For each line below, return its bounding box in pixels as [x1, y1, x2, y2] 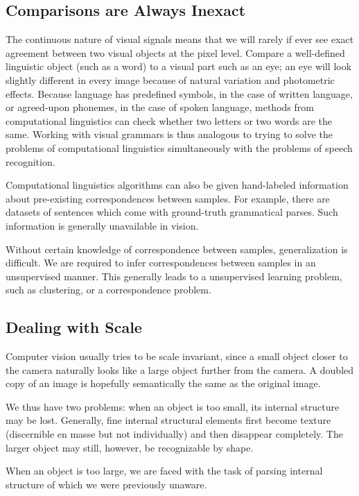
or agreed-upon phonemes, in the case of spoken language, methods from [6, 100, 314, 114]
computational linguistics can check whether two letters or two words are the [6, 113, 333, 128]
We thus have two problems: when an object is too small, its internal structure [6, 399, 340, 413]
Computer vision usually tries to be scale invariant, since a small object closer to [6, 349, 348, 364]
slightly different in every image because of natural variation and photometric [6, 72, 335, 87]
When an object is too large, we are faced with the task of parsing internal [6, 463, 323, 478]
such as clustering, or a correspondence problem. [6, 282, 211, 297]
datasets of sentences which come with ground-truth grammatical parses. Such [6, 205, 338, 219]
